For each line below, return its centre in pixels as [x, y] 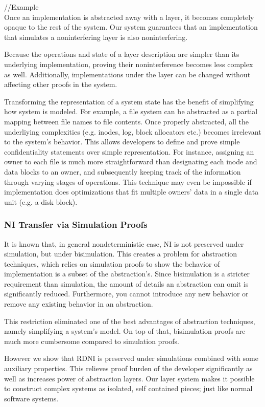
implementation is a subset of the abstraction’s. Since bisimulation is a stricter [127, 274]
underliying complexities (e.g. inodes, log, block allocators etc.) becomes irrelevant [133, 131]
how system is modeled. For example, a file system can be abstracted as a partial [131, 111]
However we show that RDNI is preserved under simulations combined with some [131, 358]
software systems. [31, 398]
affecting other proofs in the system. [61, 84]
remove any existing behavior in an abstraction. [79, 304]
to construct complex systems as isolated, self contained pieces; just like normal [128, 388]
